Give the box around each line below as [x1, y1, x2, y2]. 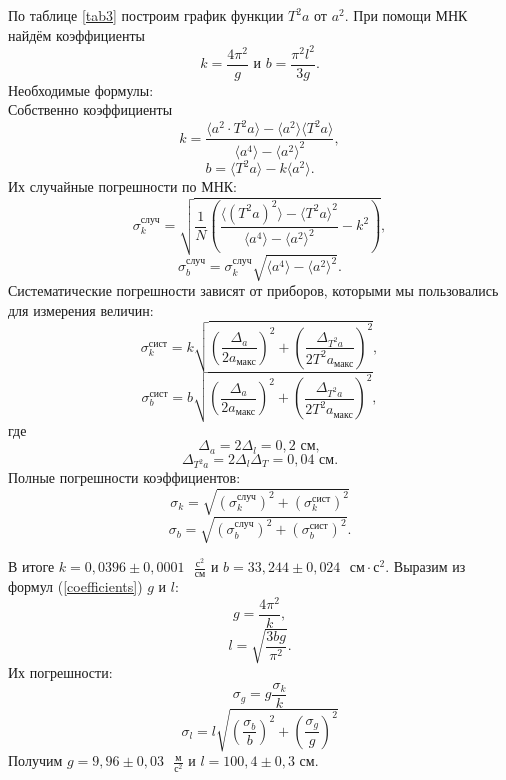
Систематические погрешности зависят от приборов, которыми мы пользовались [8, 280, 499, 301]
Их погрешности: [8, 662, 113, 683]
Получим [8, 750, 63, 771]
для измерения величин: [8, 299, 154, 320]
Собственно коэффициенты [8, 99, 173, 120]
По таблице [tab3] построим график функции [8, 5, 284, 25]
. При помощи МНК [344, 5, 468, 25]
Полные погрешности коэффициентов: [8, 467, 241, 488]
